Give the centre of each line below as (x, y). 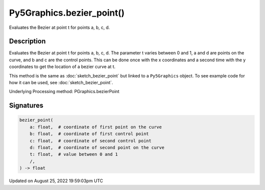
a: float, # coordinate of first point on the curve (96, 127)
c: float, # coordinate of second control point (91, 141)
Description (27, 41)
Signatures (26, 106)
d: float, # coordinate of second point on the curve (97, 147)
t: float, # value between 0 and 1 (74, 154)
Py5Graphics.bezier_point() (67, 13)
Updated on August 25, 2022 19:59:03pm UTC (56, 181)
